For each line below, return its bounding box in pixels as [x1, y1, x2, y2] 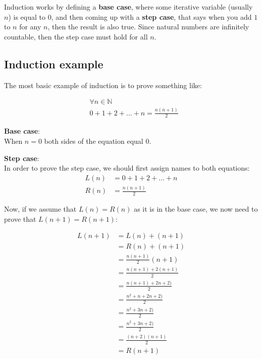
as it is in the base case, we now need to [134, 203, 258, 214]
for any [19, 21, 41, 32]
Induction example [4, 56, 103, 71]
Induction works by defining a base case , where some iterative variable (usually [4, 2, 253, 12]
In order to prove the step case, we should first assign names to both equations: [4, 163, 250, 173]
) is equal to [8, 11, 45, 22]
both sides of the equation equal [44, 135, 143, 146]
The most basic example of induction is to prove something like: [4, 79, 202, 90]
